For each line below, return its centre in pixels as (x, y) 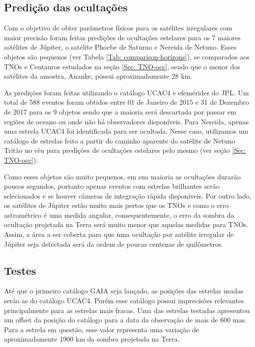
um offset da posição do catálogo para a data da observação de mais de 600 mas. (125, 320)
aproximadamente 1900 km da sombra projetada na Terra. (92, 339)
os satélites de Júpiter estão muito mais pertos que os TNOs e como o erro (116, 205)
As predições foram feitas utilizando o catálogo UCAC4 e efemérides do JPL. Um (127, 92)
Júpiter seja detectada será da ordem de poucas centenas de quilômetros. (114, 244)
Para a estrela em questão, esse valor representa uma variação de (102, 329)
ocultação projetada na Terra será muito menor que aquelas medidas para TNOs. (126, 224)
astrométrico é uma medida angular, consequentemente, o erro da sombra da (119, 215)
